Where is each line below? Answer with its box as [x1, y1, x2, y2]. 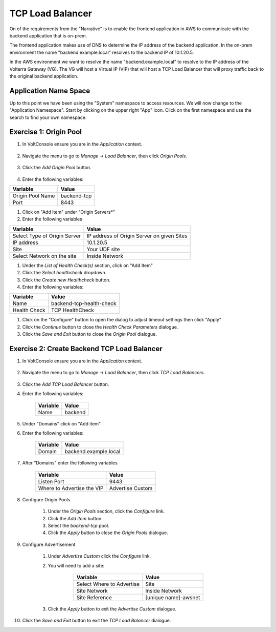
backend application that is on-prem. [9, 32, 87, 38]
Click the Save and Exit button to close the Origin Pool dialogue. [22, 331, 157, 337]
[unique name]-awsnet [145, 594, 200, 601]
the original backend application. [9, 73, 79, 79]
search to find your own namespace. [9, 114, 87, 120]
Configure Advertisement [22, 541, 76, 547]
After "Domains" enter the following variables [22, 460, 118, 466]
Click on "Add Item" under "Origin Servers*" [22, 209, 115, 215]
